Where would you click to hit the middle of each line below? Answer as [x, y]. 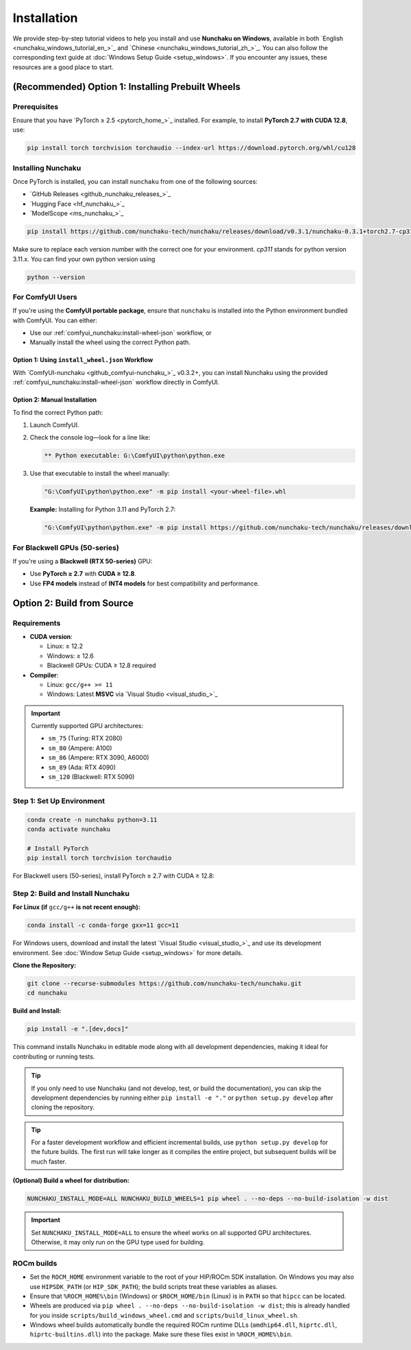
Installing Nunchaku [47, 168]
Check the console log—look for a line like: [90, 437]
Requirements [37, 623]
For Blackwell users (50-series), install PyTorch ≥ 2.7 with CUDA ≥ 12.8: [114, 876]
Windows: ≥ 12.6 [70, 655]
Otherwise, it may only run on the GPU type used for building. [118, 1242]
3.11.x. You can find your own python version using [84, 259]
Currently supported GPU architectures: [87, 726]
